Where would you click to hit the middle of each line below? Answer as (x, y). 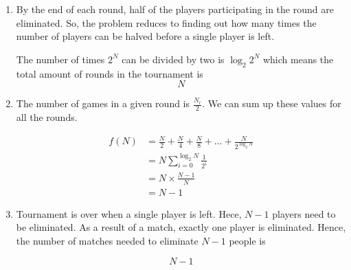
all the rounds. (47, 117)
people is (247, 241)
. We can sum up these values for (272, 103)
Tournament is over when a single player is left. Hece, (129, 213)
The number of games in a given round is (103, 103)
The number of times (60, 59)
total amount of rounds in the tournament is (110, 73)
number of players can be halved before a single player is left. (145, 36)
